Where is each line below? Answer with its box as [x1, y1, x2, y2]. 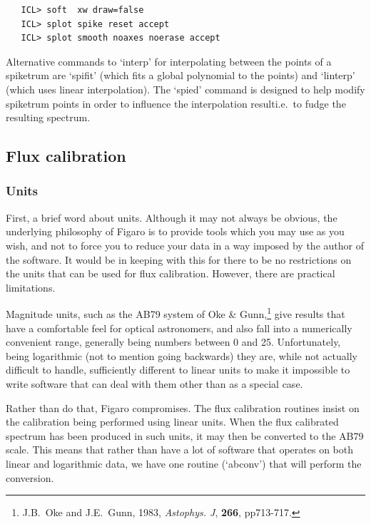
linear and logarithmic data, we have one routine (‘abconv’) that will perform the [6, 456, 362, 471]
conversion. [6, 470, 54, 485]
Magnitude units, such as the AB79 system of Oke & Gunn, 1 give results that [6, 304, 345, 321]
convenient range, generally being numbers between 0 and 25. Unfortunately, [6, 334, 341, 349]
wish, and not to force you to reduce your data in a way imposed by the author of [6, 237, 364, 252]
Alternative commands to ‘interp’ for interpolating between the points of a [6, 53, 332, 68]
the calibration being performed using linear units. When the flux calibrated [6, 414, 339, 429]
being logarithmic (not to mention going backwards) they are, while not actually [6, 348, 357, 363]
